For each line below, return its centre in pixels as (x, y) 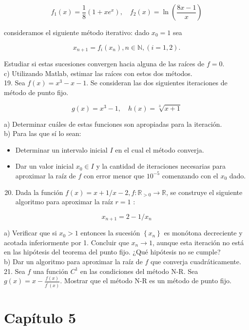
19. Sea (15, 83)
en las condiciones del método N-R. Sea (139, 271)
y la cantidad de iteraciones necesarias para (161, 166)
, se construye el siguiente (204, 192)
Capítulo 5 (40, 317)
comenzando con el (190, 175)
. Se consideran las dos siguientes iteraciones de (157, 83)
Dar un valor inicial (45, 166)
